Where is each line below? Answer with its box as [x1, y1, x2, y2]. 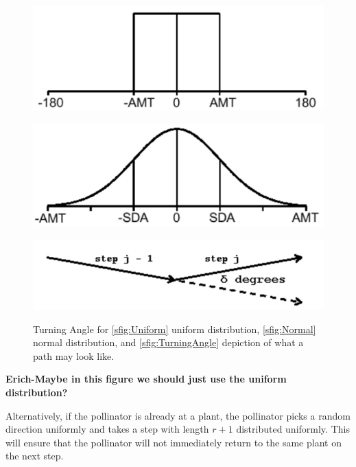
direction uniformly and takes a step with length [5, 422, 209, 436]
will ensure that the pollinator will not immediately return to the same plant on [5, 435, 342, 449]
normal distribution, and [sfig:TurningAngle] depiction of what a [33, 335, 304, 350]
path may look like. [33, 348, 115, 363]
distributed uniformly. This [236, 422, 350, 436]
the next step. [5, 448, 64, 463]
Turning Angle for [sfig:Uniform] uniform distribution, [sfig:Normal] [33, 321, 316, 336]
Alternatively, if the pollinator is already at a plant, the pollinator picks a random [5, 408, 351, 422]
